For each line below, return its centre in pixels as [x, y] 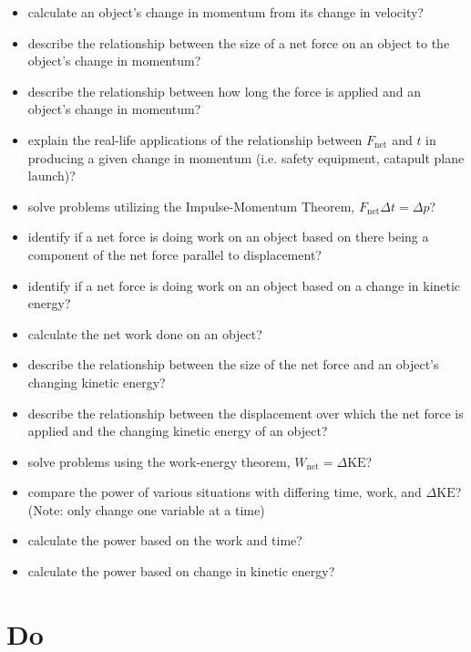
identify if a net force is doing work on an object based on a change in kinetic [244, 285]
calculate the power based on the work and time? [165, 540]
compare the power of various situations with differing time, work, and [225, 492]
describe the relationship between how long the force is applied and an [225, 91]
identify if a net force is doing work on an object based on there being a [228, 237]
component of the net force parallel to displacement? [174, 254]
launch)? [51, 176]
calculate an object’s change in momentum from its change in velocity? [225, 12]
